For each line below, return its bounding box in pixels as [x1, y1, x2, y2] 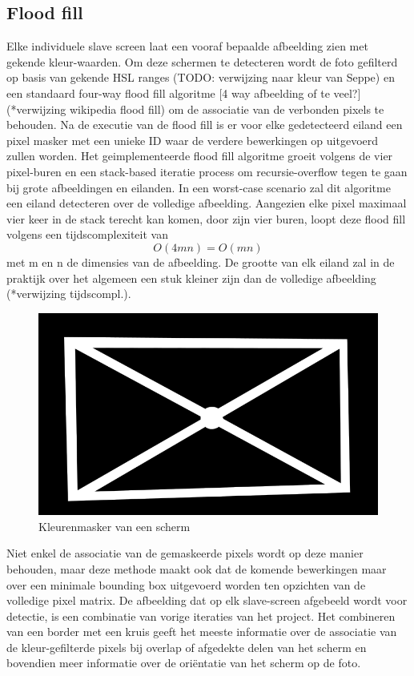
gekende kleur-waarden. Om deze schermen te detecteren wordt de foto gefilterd [6, 53, 398, 70]
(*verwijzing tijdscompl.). [6, 285, 131, 302]
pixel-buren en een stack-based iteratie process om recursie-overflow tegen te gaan [6, 163, 408, 179]
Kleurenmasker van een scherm [38, 517, 191, 534]
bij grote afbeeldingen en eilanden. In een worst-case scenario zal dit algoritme [6, 179, 391, 195]
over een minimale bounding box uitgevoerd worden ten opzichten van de [6, 576, 366, 593]
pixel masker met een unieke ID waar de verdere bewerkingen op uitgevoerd [6, 131, 379, 148]
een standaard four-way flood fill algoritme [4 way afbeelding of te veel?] [6, 84, 361, 101]
